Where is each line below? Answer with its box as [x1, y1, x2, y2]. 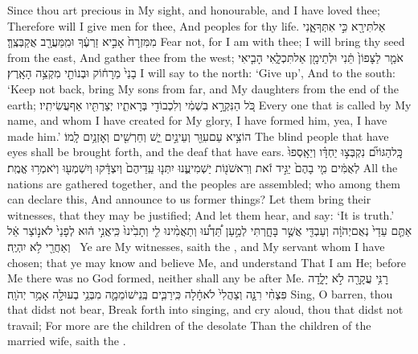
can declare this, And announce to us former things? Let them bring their [7, 191, 371, 208]
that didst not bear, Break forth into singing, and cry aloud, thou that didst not [7, 301, 404, 318]
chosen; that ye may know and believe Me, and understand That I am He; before [7, 253, 407, 270]
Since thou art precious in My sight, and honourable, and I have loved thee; [7, 2, 380, 18]
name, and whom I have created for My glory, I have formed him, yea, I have [7, 112, 387, 129]
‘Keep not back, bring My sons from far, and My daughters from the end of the [7, 80, 399, 97]
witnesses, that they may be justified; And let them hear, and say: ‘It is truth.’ [7, 206, 395, 223]
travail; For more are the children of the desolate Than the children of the [7, 316, 371, 333]
